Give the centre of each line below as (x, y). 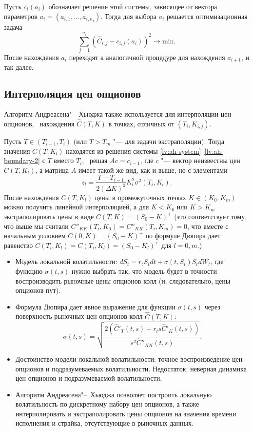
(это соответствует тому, (211, 216)
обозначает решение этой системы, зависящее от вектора (133, 6)
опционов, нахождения (39, 124)
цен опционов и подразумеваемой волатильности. (89, 378)
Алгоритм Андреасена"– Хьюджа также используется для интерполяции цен (117, 114)
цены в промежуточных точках (140, 197)
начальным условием (35, 236)
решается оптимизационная (207, 16)
